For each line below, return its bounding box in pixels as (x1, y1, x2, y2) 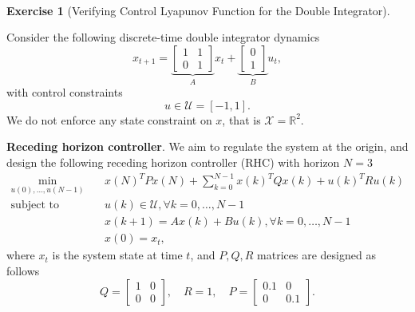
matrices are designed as (257, 247, 376, 263)
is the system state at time (52, 247, 183, 263)
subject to (10, 199, 59, 211)
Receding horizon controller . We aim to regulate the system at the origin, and (6, 138, 409, 155)
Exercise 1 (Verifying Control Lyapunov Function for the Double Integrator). (6, 2, 390, 18)
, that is (222, 111, 261, 128)
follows (6, 263, 40, 279)
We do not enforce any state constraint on (6, 111, 212, 128)
